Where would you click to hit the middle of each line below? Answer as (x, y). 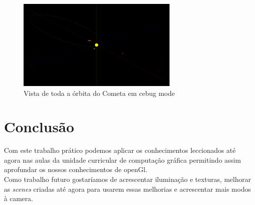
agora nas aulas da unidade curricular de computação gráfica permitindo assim (123, 160)
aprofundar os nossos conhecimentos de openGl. (76, 169)
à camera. (19, 198)
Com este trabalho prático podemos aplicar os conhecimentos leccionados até (120, 150)
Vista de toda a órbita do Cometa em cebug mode (99, 93)
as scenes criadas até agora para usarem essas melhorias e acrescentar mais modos (127, 189)
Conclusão (39, 127)
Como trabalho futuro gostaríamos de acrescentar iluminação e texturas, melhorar (127, 179)
